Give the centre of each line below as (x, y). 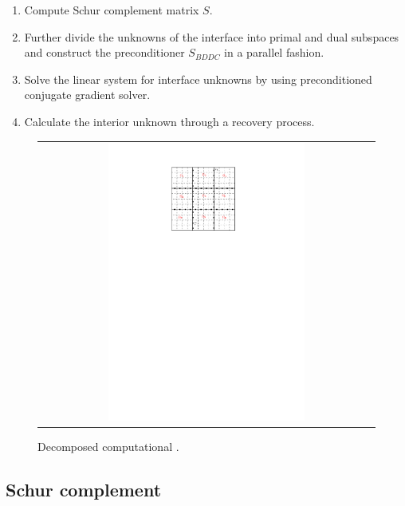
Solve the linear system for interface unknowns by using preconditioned (198, 79)
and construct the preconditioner (104, 52)
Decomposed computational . (108, 447)
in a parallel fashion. (274, 52)
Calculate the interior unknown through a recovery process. (169, 121)
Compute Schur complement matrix (112, 10)
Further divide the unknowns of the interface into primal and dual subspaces (212, 36)
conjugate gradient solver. (87, 95)
